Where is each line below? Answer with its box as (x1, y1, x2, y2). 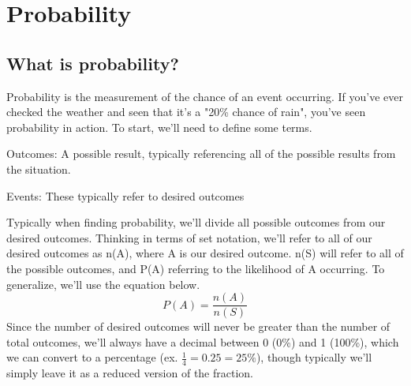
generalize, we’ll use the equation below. (6, 275, 200, 292)
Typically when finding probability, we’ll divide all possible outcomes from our (6, 214, 386, 230)
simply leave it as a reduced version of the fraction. (6, 365, 253, 381)
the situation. (6, 160, 71, 177)
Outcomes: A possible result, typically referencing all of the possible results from (6, 145, 396, 162)
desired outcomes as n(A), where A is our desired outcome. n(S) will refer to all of (6, 245, 404, 261)
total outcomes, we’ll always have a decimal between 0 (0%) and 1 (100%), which (6, 333, 399, 350)
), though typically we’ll (256, 349, 372, 365)
